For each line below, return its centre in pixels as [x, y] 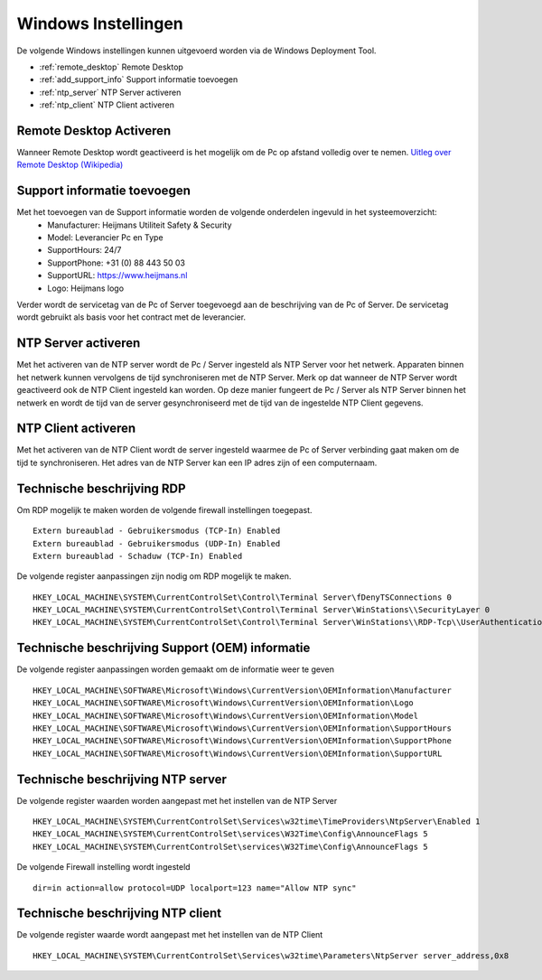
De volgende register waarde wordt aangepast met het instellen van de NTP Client [170, 935]
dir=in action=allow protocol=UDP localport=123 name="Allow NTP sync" [195, 888]
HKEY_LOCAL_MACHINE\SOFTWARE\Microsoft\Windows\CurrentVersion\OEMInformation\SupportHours [242, 728]
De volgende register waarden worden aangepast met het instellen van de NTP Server [177, 800]
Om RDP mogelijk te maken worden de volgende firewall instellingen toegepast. [164, 509]
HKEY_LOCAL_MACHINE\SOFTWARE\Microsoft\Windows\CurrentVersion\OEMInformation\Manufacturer [242, 690]
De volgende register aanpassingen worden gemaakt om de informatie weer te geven [175, 669]
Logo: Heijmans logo [86, 288]
